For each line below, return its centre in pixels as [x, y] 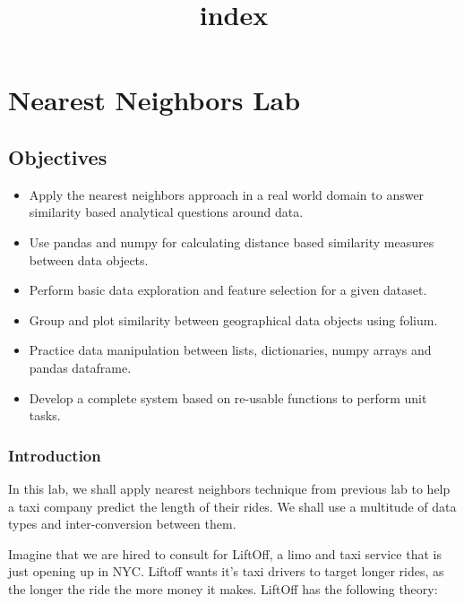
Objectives [58, 156]
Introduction [55, 455]
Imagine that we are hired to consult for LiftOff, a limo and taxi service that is [225, 553]
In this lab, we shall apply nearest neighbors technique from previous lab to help [229, 488]
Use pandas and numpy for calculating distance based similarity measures [232, 242]
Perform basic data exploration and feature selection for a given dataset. [228, 290]
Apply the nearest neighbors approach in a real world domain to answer [227, 194]
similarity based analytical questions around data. [166, 212]
